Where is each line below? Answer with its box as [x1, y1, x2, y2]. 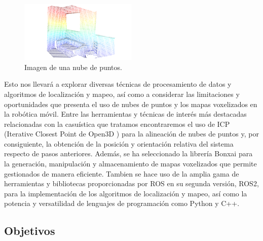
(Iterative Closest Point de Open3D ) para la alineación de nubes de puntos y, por [4, 128, 259, 139]
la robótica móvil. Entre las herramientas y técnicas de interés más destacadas [4, 109, 247, 119]
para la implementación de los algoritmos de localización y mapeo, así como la [4, 188, 247, 198]
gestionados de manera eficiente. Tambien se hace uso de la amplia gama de [4, 168, 239, 179]
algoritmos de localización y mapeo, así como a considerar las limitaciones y [4, 88, 240, 99]
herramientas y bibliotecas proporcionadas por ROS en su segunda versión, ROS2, [4, 178, 259, 189]
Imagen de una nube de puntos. [24, 61, 122, 72]
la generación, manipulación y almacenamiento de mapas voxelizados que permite [4, 158, 257, 169]
